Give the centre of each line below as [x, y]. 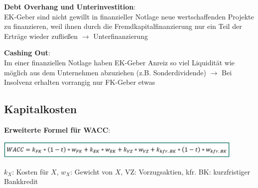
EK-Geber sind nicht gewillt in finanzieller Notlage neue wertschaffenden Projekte [129, 16]
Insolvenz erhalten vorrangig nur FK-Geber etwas [80, 82]
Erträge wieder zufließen [41, 36]
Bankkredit [21, 181]
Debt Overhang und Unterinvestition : [70, 6]
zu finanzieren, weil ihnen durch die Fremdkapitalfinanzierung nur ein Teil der [123, 26]
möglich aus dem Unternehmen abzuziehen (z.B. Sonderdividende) [105, 72]
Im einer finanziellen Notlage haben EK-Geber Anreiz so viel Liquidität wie [120, 62]
